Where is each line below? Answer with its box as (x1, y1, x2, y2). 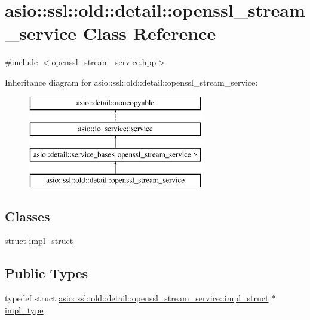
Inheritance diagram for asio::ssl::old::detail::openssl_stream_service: (5, 75, 258, 88)
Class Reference (82, 21, 216, 45)
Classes (5, 206, 50, 225)
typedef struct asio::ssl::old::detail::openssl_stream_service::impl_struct (5, 292, 269, 304)
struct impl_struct (5, 234, 73, 247)
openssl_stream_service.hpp (51, 56, 156, 68)
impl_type (5, 303, 44, 316)
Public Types (5, 264, 88, 282)
